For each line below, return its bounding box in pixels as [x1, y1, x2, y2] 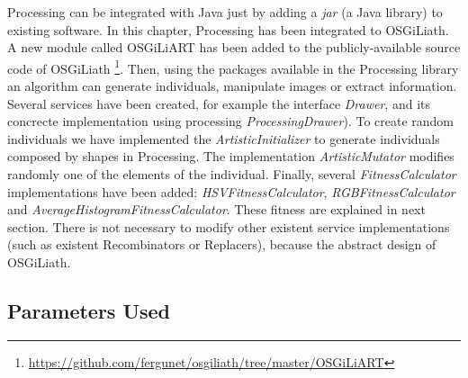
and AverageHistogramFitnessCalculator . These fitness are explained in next [7, 200, 426, 219]
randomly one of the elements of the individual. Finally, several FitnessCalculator [7, 165, 456, 183]
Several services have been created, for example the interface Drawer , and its [7, 94, 430, 112]
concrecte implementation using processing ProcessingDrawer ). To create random [7, 112, 454, 130]
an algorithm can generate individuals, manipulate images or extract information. [7, 76, 457, 95]
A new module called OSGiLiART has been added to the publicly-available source [7, 38, 461, 57]
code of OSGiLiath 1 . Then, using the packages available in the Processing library [7, 56, 459, 77]
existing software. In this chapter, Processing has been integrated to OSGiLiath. [7, 20, 449, 39]
